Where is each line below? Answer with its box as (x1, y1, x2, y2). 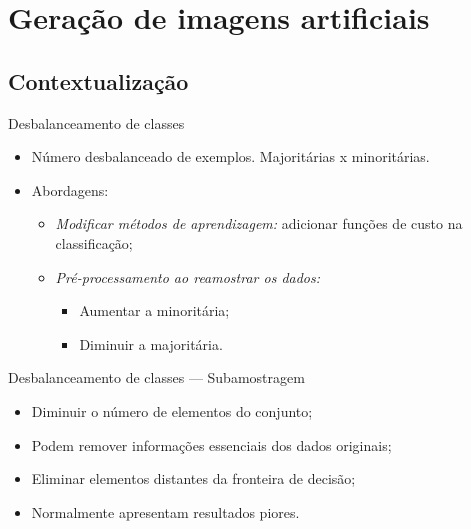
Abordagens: (31, 179, 109, 200)
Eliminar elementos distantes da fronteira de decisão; (31, 468, 356, 489)
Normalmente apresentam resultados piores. (31, 501, 300, 522)
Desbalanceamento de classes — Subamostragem (8, 367, 305, 388)
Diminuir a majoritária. (79, 333, 223, 354)
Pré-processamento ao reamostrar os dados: (55, 266, 321, 287)
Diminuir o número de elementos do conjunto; (31, 400, 313, 421)
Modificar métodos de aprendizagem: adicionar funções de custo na (55, 213, 463, 234)
